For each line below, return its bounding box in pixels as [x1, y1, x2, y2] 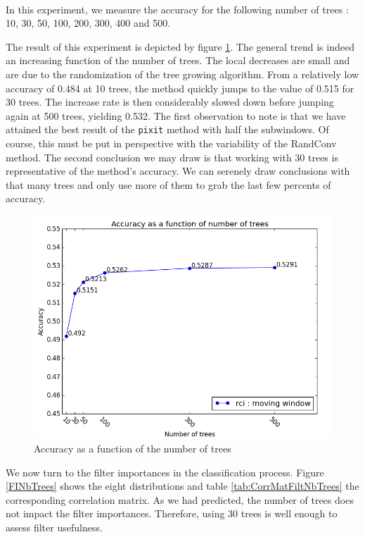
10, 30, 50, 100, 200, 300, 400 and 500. [6, 16, 171, 30]
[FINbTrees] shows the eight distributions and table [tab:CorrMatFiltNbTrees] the [6, 479, 359, 493]
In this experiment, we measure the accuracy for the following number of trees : [6, 1, 349, 16]
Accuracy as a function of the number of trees [34, 440, 231, 455]
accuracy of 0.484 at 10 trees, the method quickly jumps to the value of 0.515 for [6, 80, 354, 95]
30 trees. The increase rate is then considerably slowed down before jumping [6, 94, 334, 109]
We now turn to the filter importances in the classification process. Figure [6, 464, 324, 479]
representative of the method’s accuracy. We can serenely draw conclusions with [6, 163, 350, 178]
